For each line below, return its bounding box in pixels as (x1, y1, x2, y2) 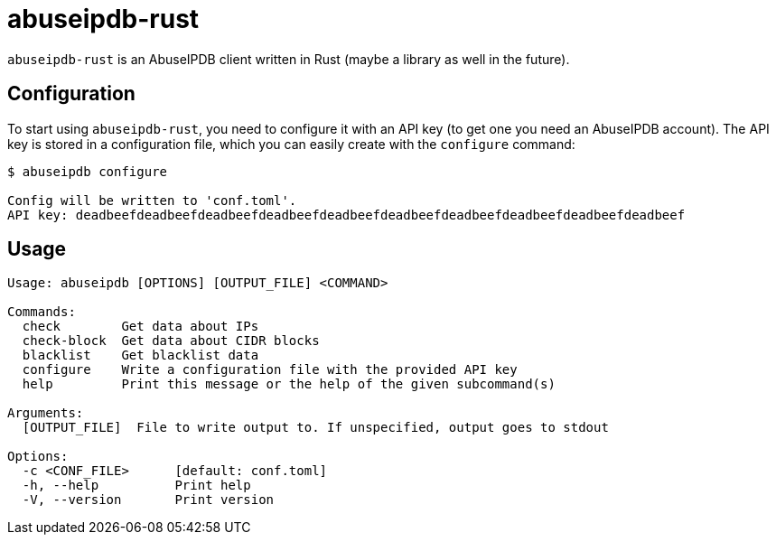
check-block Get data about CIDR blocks (22, 333, 320, 349)
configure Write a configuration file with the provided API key (22, 362, 518, 378)
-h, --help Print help (22, 478, 251, 493)
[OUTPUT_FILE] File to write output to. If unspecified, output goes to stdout (22, 420, 609, 435)
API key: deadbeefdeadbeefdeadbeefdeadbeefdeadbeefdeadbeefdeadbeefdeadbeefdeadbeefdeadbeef (7, 207, 686, 222)
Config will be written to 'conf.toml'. (7, 192, 297, 208)
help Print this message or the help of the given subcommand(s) (22, 377, 556, 392)
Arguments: (7, 406, 84, 421)
